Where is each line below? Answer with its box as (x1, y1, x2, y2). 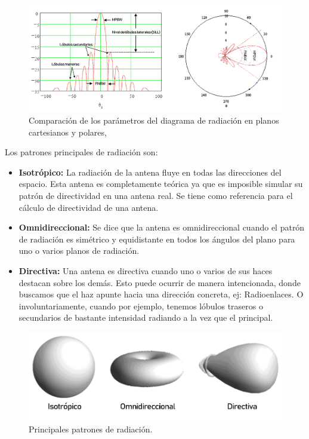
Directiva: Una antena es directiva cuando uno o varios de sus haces (18, 264, 273, 277)
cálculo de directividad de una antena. (18, 201, 159, 213)
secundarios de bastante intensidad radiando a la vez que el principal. (18, 311, 273, 324)
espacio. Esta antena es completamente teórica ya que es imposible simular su (18, 177, 303, 190)
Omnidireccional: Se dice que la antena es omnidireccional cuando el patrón (18, 221, 305, 234)
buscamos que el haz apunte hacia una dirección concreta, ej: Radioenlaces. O (18, 288, 304, 300)
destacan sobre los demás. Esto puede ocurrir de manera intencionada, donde (18, 276, 301, 288)
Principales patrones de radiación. (29, 423, 153, 435)
